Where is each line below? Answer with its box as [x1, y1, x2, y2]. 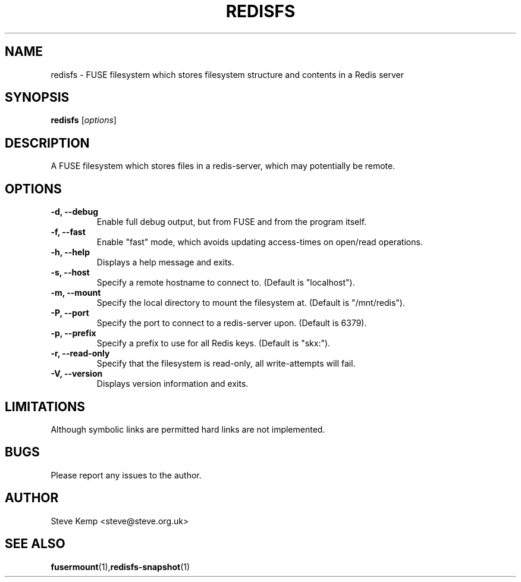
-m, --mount [51, 287, 101, 298]
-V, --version [51, 368, 103, 379]
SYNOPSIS [5, 90, 70, 105]
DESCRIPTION [5, 135, 90, 151]
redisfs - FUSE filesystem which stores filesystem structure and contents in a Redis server [51, 69, 404, 80]
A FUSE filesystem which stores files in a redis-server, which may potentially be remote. [51, 161, 396, 171]
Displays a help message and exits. [96, 257, 234, 268]
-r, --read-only [51, 348, 110, 359]
